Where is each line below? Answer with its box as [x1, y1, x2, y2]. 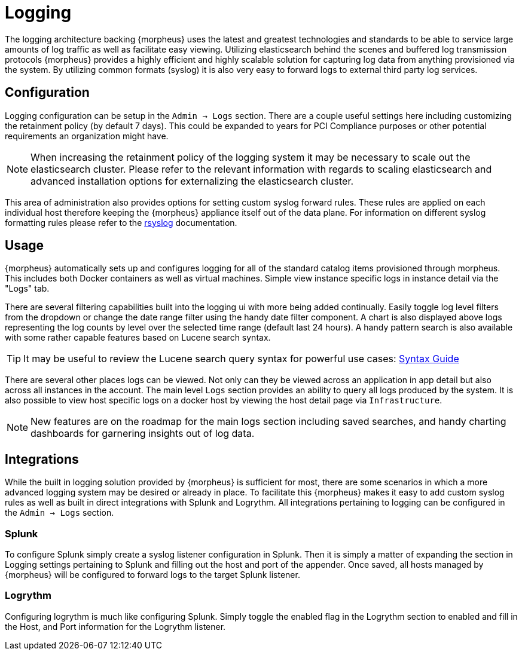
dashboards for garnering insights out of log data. [30, 427, 255, 440]
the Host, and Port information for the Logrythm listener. [5, 621, 226, 632]
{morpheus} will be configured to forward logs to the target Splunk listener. [5, 570, 300, 580]
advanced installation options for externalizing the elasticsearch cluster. [30, 175, 354, 187]
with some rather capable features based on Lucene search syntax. [5, 332, 271, 343]
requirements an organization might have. [5, 130, 169, 141]
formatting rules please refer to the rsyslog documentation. [5, 217, 237, 228]
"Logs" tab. [5, 283, 50, 294]
